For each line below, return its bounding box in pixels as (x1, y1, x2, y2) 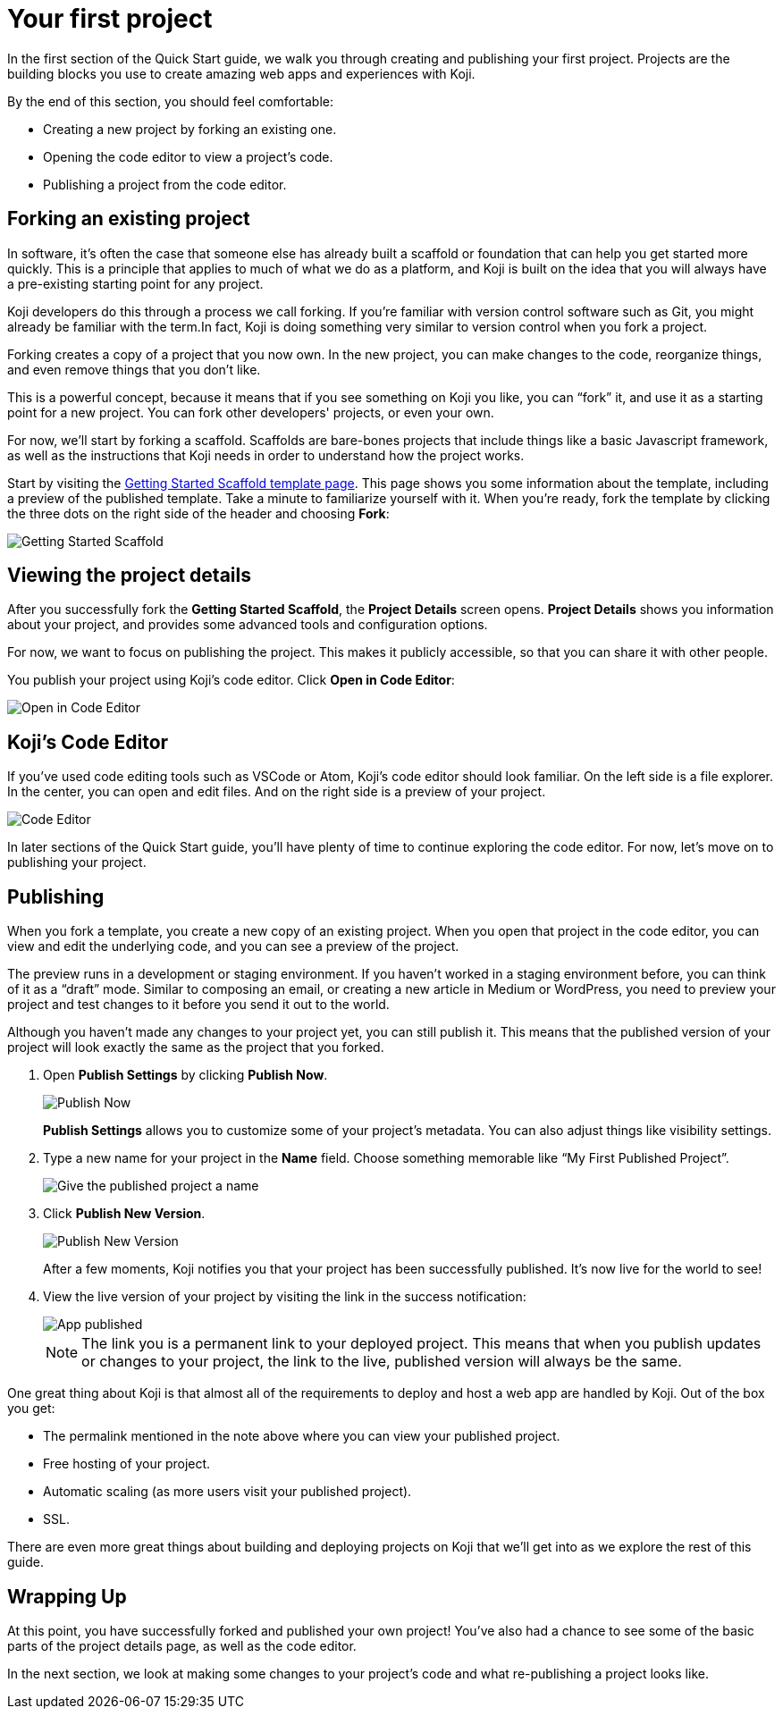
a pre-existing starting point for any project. (7, 275, 264, 291)
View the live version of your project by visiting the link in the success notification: (43, 1289, 526, 1305)
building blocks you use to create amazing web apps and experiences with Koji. (7, 65, 476, 81)
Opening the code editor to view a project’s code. (43, 148, 333, 164)
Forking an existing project (7, 207, 250, 231)
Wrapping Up (7, 1585, 127, 1608)
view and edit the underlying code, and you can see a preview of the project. (7, 938, 459, 955)
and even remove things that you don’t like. (7, 361, 261, 377)
